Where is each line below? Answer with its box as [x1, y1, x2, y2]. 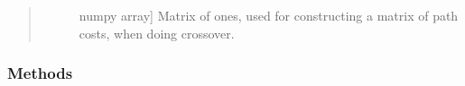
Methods [7, 62, 73, 84]
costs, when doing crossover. [79, 23, 235, 42]
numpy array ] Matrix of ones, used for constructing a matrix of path [79, 6, 459, 24]
